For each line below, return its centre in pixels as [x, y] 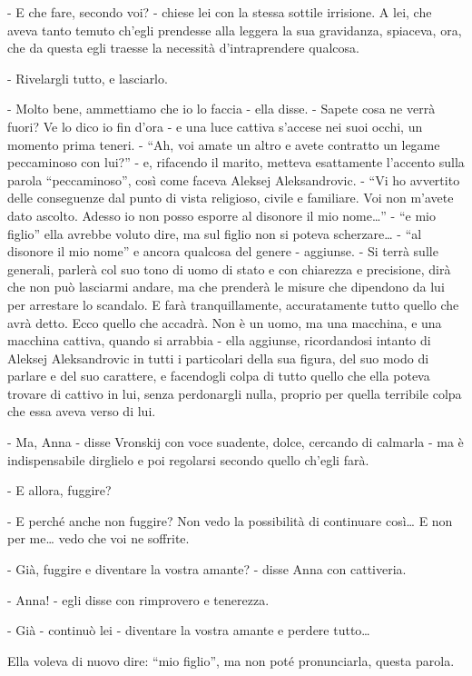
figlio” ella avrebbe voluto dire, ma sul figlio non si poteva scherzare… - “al [215, 233]
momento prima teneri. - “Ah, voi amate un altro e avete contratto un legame [224, 144]
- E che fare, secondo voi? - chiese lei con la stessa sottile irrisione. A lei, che [220, 12]
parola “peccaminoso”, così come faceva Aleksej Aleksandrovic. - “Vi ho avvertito [234, 179]
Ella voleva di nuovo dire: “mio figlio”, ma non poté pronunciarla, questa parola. [231, 660]
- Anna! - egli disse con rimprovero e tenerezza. [138, 599]
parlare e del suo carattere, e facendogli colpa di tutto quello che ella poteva [219, 376]
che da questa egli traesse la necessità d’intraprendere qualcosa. [183, 48]
